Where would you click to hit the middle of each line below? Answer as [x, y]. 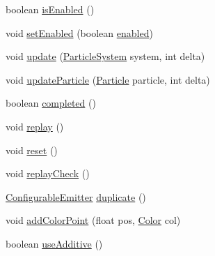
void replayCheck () [48, 173]
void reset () [32, 150]
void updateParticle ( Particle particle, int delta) [108, 79]
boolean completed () [51, 103]
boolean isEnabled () [50, 9]
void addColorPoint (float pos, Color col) [93, 220]
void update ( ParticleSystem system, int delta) [105, 56]
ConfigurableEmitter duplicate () [76, 196]
